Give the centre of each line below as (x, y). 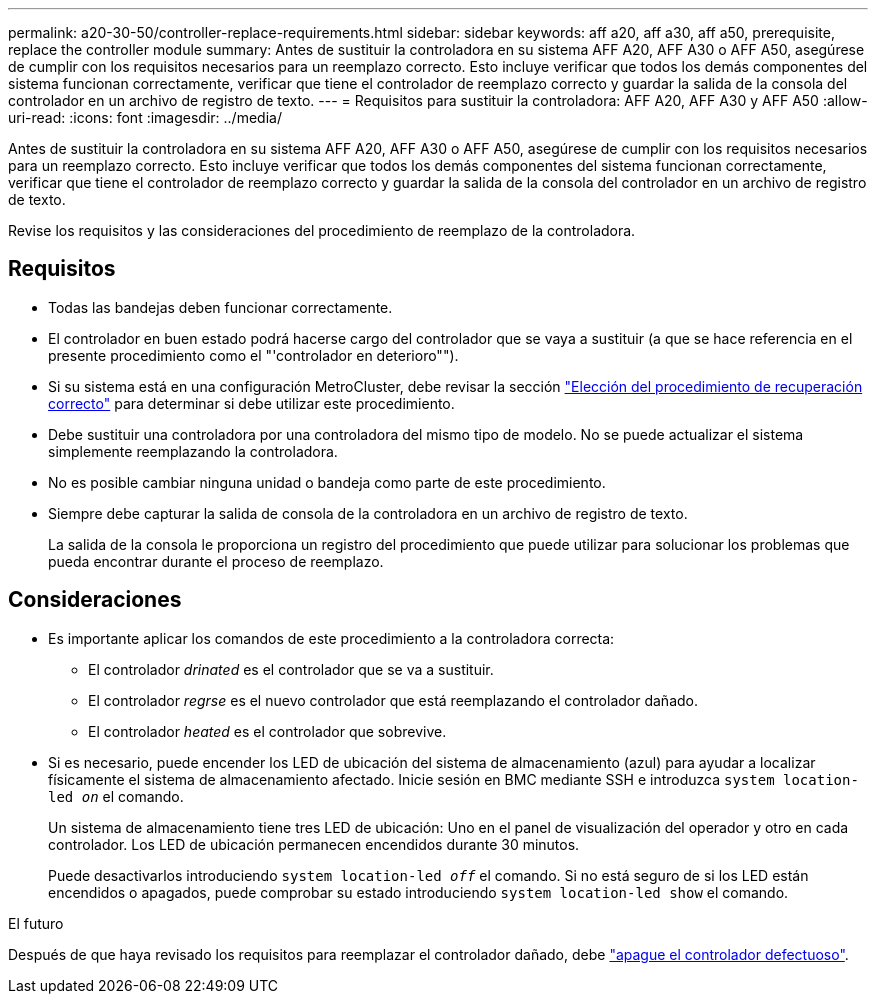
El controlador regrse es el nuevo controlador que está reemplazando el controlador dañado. (393, 700)
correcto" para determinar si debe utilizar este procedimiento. (251, 403)
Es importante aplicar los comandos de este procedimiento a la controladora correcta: (331, 638)
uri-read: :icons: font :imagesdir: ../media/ (145, 117)
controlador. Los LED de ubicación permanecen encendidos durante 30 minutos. (314, 844)
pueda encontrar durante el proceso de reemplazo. (216, 561)
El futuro (36, 923)
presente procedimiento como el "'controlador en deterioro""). (253, 355)
